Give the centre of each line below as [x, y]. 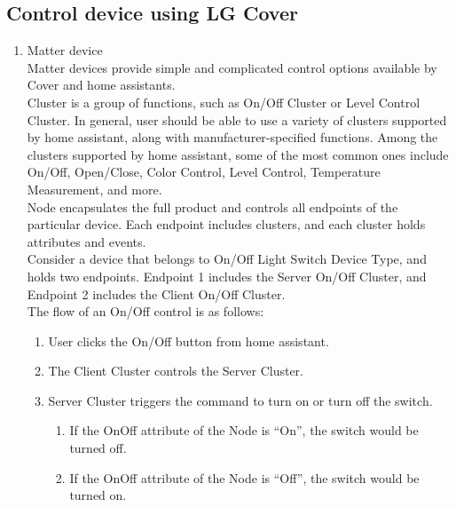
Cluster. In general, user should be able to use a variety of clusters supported [237, 119]
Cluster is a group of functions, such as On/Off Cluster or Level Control [224, 102]
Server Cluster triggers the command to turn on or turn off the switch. [240, 400]
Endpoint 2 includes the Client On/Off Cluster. [156, 293]
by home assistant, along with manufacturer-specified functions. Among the [232, 137]
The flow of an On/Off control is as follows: [145, 311]
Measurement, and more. [94, 189]
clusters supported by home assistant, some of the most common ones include [238, 154]
